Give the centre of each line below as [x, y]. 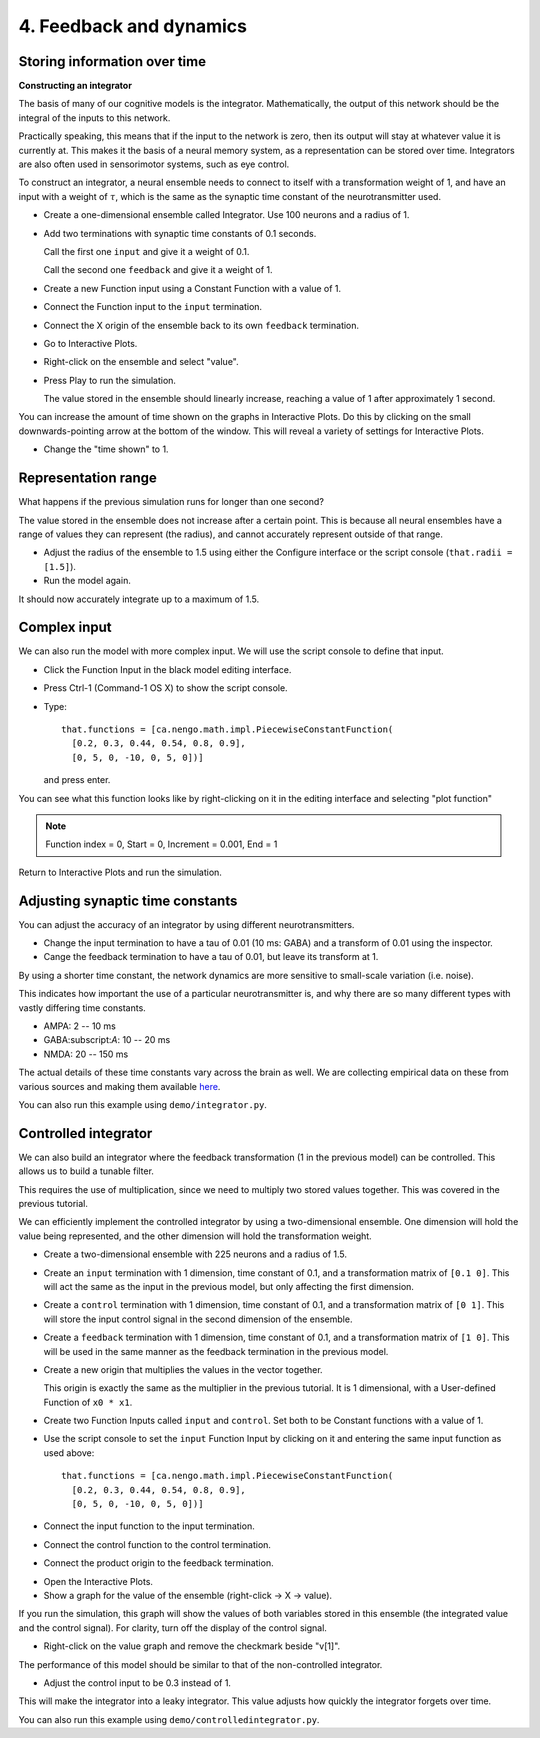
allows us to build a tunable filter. [86, 1171]
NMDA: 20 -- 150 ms [86, 1054]
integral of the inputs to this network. [94, 117]
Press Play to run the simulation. [110, 380]
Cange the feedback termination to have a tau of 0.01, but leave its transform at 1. [211, 957]
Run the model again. [87, 581]
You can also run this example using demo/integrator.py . [142, 1104]
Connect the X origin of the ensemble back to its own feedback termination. [201, 325]
